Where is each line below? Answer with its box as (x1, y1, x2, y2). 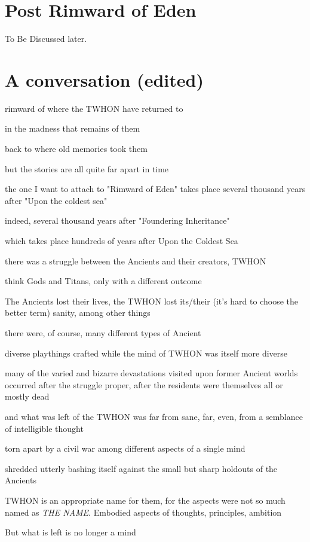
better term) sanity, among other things (5, 306, 151, 319)
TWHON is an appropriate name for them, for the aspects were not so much (5, 494, 286, 506)
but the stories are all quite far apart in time (5, 162, 169, 175)
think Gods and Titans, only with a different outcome (5, 275, 202, 287)
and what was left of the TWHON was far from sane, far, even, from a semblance (5, 410, 303, 422)
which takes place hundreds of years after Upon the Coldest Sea (5, 235, 238, 246)
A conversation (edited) (5, 67, 204, 92)
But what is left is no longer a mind (5, 526, 136, 538)
